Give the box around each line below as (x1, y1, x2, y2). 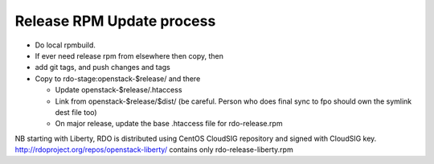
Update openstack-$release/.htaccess (55, 85, 182, 95)
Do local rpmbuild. (35, 40, 96, 50)
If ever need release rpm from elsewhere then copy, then (35, 51, 224, 60)
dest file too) (55, 107, 97, 117)
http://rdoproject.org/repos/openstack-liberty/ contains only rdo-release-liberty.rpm (14, 145, 293, 154)
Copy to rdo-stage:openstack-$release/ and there (35, 73, 201, 84)
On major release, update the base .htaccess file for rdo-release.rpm (55, 119, 283, 129)
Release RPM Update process (14, 12, 216, 30)
